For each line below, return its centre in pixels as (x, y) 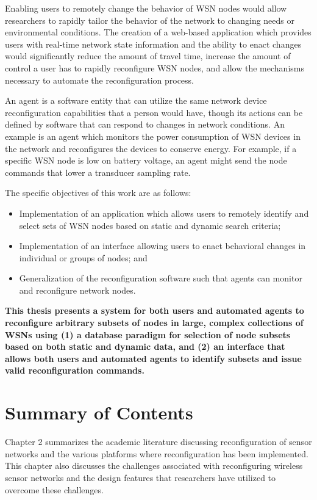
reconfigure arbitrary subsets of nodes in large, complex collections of (154, 323)
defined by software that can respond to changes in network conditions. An (145, 124)
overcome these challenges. (54, 489)
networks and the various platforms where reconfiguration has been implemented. (157, 453)
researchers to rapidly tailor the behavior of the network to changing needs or (150, 20)
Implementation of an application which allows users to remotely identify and (164, 213)
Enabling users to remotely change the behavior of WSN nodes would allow (146, 8)
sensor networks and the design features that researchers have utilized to (141, 477)
